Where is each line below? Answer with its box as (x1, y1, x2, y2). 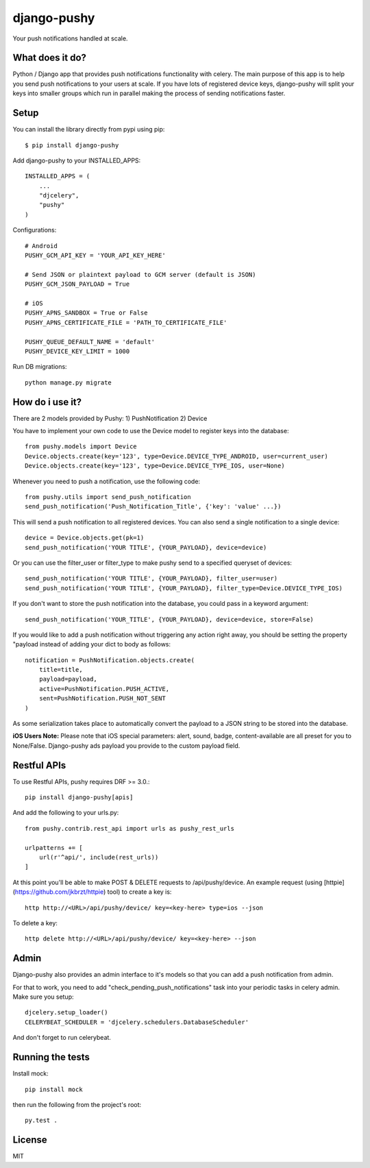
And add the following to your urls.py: (12, 809, 119, 817)
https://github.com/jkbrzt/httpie (14, 888, 104, 896)
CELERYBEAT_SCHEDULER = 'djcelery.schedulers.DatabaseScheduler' (25, 1018, 249, 1026)
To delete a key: (12, 919, 58, 927)
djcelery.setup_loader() (25, 1008, 108, 1017)
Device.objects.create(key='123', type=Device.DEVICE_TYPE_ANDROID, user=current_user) (25, 452, 329, 460)
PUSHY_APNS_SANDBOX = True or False (25, 309, 148, 317)
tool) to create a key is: (107, 888, 172, 896)
